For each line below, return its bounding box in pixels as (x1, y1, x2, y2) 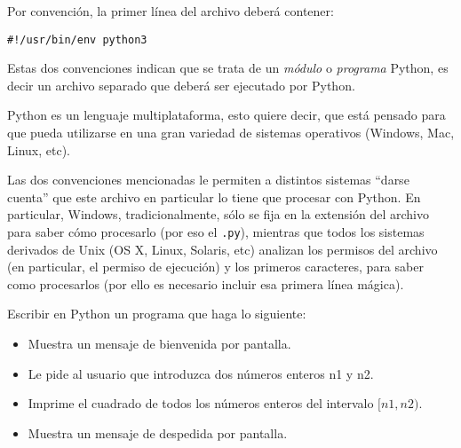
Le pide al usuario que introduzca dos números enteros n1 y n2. (28, 364, 374, 382)
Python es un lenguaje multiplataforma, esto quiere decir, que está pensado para (7, 106, 446, 124)
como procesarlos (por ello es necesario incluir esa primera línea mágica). (7, 274, 404, 293)
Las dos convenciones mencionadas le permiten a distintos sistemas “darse (7, 170, 409, 189)
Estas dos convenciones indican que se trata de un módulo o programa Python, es (7, 59, 449, 77)
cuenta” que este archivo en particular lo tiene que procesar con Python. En (7, 187, 421, 206)
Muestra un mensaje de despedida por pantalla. (28, 423, 288, 442)
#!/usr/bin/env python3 (7, 33, 147, 46)
